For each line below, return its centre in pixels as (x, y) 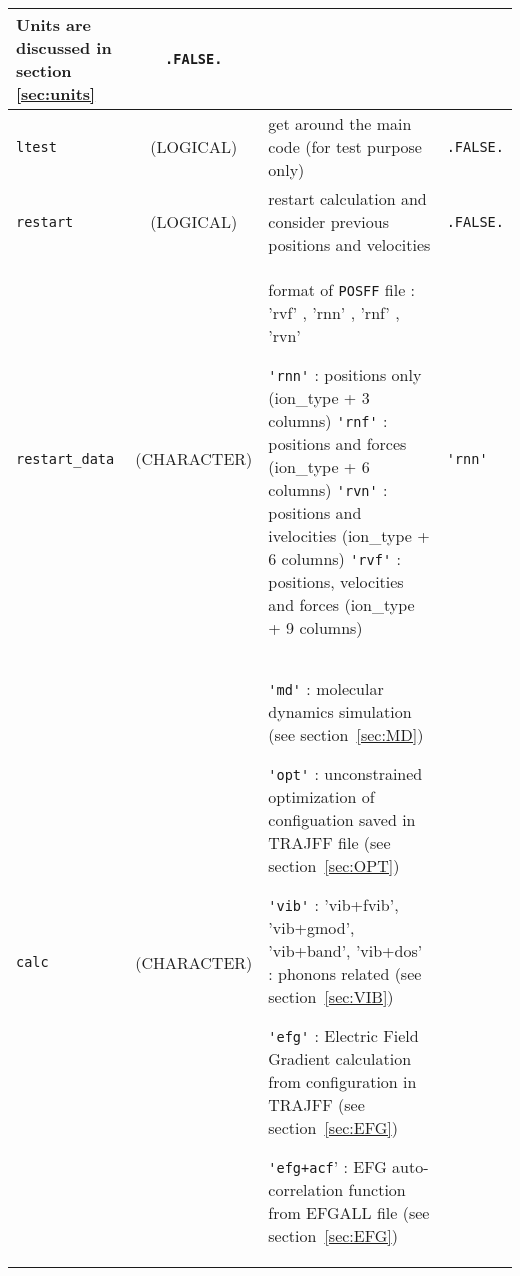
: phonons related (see (345, 973)
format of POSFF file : (342, 289)
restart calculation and (347, 198)
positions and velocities (349, 244)
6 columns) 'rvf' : (334, 558)
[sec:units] (56, 93)
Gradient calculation (340, 1058)
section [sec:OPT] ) (334, 865)
